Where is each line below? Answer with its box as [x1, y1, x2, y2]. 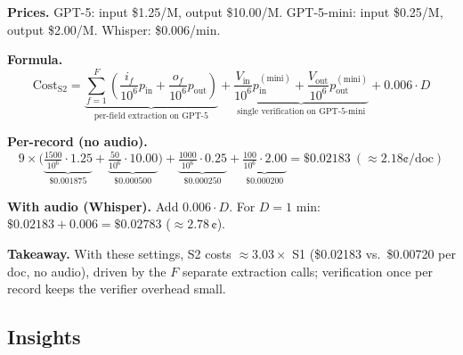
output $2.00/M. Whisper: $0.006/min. [7, 20, 221, 38]
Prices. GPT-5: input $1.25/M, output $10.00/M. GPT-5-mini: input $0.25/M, [7, 3, 443, 21]
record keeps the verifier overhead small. [7, 279, 226, 298]
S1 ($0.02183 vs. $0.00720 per [292, 244, 456, 262]
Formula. [7, 50, 63, 69]
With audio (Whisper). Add [7, 196, 179, 215]
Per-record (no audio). [7, 132, 148, 151]
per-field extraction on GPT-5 [93, 111, 208, 120]
